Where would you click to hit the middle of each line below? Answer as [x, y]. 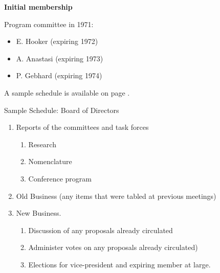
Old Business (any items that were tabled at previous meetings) [116, 196]
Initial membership [38, 7]
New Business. [39, 213]
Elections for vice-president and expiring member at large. [119, 264]
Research [42, 144]
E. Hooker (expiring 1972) [57, 41]
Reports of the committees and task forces [82, 127]
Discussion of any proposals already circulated [101, 230]
